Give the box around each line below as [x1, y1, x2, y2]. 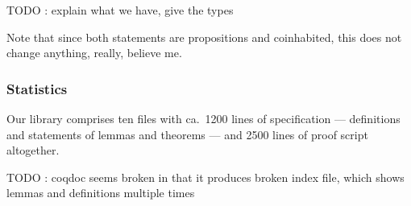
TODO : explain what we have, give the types [6, 2, 234, 18]
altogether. [6, 142, 60, 159]
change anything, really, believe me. [6, 44, 182, 61]
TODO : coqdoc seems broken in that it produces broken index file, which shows [6, 168, 405, 185]
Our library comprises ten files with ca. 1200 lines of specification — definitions [6, 110, 401, 126]
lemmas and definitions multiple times [6, 184, 195, 201]
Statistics [6, 78, 68, 98]
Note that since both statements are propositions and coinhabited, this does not [6, 28, 402, 45]
